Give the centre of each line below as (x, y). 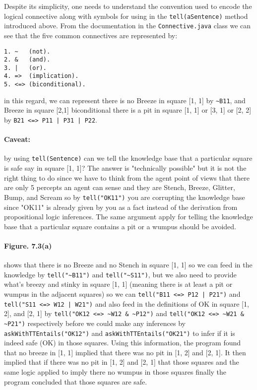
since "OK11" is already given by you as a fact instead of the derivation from (121, 207)
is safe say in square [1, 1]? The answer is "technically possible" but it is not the (125, 168)
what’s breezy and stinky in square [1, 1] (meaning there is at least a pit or (118, 284)
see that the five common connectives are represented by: (91, 35)
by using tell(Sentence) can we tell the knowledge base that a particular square (128, 158)
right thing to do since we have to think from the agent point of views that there (127, 177)
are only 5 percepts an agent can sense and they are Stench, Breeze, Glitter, (120, 187)
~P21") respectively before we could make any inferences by (95, 323)
